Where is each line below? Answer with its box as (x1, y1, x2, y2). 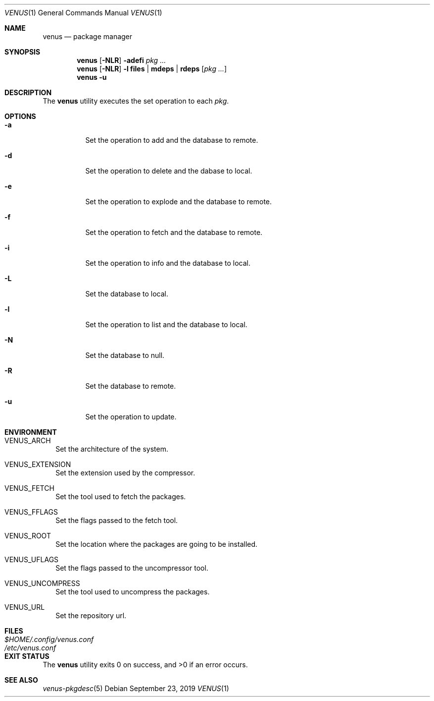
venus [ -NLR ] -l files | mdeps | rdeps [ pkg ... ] (77, 64, 227, 73)
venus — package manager (43, 32, 133, 41)
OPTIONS (4, 112, 36, 120)
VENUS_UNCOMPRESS (4, 579, 80, 587)
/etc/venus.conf (4, 643, 56, 652)
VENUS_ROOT (4, 531, 51, 540)
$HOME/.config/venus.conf (4, 635, 94, 643)
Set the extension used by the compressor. (55, 468, 195, 477)
